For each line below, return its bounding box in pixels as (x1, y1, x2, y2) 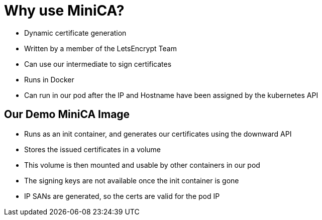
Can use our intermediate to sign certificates (24, 59, 172, 68)
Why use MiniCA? (4, 2, 125, 19)
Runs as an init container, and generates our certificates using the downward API (24, 129, 292, 138)
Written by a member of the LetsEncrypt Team (24, 44, 177, 53)
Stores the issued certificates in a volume (24, 145, 161, 154)
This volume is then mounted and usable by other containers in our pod (24, 160, 260, 169)
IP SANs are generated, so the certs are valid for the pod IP (24, 191, 220, 200)
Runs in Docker (24, 75, 74, 84)
